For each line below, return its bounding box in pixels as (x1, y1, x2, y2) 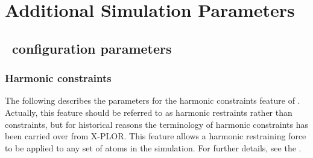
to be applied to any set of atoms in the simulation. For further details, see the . (5, 141, 302, 154)
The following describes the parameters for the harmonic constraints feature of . (5, 94, 300, 107)
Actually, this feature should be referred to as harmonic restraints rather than (5, 106, 292, 118)
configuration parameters (12, 39, 172, 57)
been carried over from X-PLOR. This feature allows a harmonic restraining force (5, 130, 306, 142)
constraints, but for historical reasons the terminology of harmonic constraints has (5, 118, 308, 130)
